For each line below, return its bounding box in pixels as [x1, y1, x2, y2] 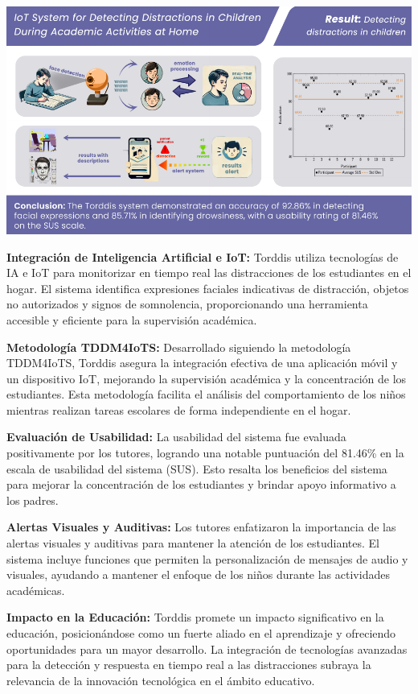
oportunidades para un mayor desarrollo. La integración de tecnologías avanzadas [6, 640, 408, 657]
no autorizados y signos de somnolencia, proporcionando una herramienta [6, 295, 368, 312]
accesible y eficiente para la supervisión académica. [6, 311, 257, 328]
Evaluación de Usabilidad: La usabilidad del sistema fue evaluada [6, 428, 346, 445]
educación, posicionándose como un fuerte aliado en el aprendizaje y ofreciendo [6, 625, 396, 641]
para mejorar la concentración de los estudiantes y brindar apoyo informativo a [6, 476, 396, 493]
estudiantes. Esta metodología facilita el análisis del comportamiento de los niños [6, 386, 406, 403]
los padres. [6, 491, 59, 508]
